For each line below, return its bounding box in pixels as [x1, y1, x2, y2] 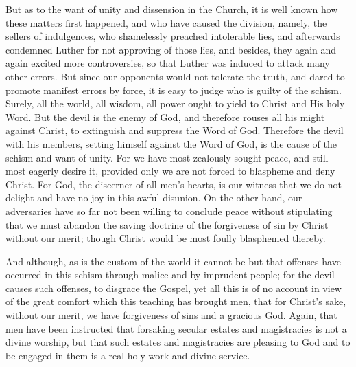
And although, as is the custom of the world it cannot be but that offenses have [5, 254, 341, 268]
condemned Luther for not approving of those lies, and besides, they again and [5, 42, 337, 56]
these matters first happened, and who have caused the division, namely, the [5, 15, 327, 30]
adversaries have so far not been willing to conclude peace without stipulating [5, 203, 333, 218]
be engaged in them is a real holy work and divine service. [5, 348, 250, 362]
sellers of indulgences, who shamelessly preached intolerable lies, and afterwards [5, 29, 340, 43]
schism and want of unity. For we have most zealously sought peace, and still [5, 150, 329, 164]
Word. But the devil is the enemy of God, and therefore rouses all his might [5, 109, 325, 124]
